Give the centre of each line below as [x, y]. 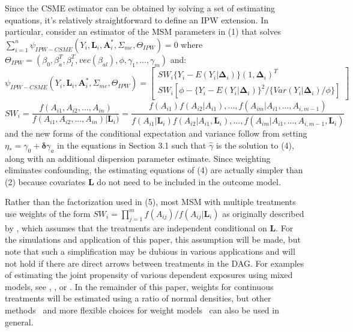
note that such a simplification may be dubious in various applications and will [150, 251]
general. [19, 322]
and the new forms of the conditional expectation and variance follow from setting [156, 133]
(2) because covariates [45, 181]
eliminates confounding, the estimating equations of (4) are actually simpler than [154, 170]
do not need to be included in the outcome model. [189, 181]
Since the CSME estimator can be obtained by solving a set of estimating [140, 8]
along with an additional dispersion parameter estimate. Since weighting [138, 158]
